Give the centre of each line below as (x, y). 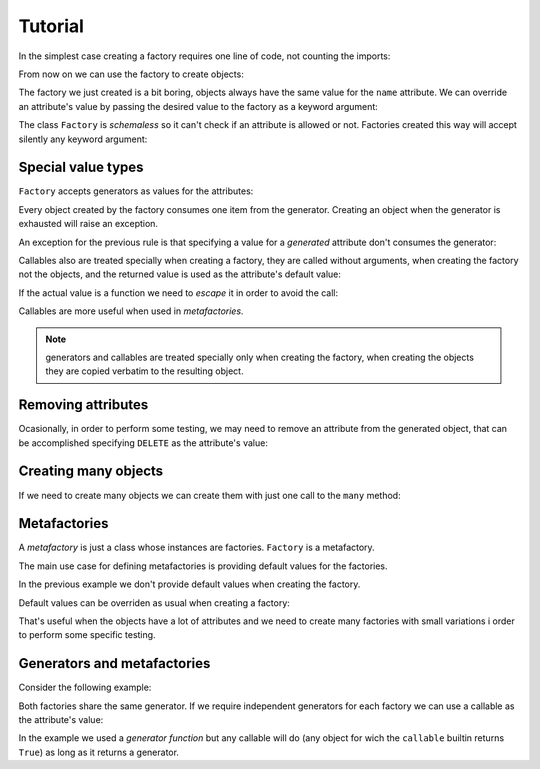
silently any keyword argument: (83, 139)
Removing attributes (83, 405)
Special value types (81, 167)
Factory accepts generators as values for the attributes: (136, 191)
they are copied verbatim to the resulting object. (144, 371)
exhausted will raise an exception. (88, 224)
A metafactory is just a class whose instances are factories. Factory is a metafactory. (196, 547)
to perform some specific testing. (87, 635)
